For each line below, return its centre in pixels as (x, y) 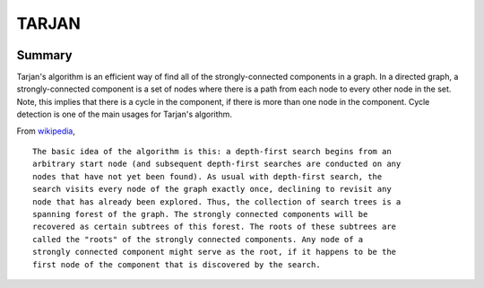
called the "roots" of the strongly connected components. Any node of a (198, 239)
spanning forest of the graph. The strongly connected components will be (200, 214)
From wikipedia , (46, 131)
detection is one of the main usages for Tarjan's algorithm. (125, 114)
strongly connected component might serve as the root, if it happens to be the (215, 252)
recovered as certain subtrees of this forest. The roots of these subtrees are (215, 227)
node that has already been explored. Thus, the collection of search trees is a (217, 201)
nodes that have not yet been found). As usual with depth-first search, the (207, 176)
